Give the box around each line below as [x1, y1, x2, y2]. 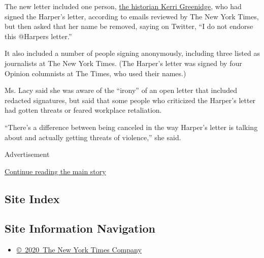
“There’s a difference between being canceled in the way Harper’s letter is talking [5, 121, 258, 132]
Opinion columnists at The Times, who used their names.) [5, 68, 186, 78]
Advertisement [5, 149, 50, 159]
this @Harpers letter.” [5, 30, 72, 41]
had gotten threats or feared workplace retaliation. [5, 105, 162, 115]
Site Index [5, 190, 60, 206]
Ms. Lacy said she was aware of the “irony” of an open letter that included [5, 85, 237, 95]
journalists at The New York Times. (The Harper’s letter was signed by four [5, 57, 242, 68]
